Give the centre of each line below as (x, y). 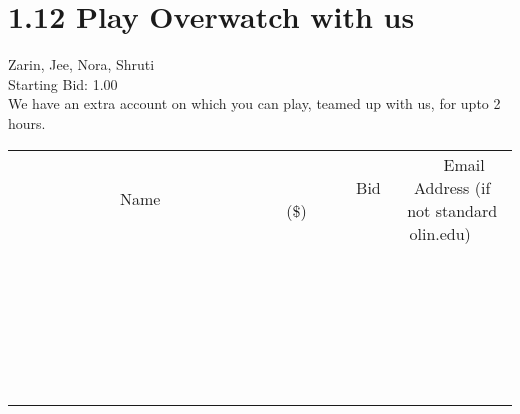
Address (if (452, 187)
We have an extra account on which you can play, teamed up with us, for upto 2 (254, 103)
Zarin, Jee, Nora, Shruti (81, 64)
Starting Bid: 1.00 (63, 83)
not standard (452, 210)
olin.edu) (440, 233)
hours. (27, 122)
